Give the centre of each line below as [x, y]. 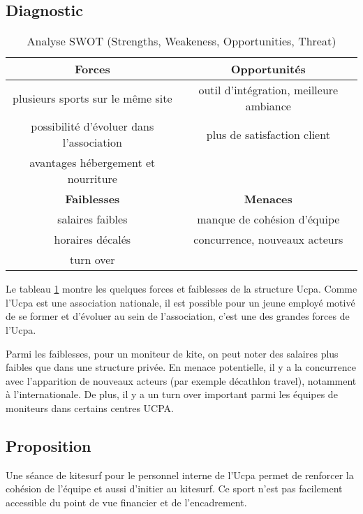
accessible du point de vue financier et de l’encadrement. [126, 502]
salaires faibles [92, 219]
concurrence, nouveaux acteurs [268, 240]
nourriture [92, 179]
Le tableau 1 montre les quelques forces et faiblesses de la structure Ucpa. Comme [181, 289]
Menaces [268, 199]
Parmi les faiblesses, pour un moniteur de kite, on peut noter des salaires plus [172, 353]
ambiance [268, 106]
